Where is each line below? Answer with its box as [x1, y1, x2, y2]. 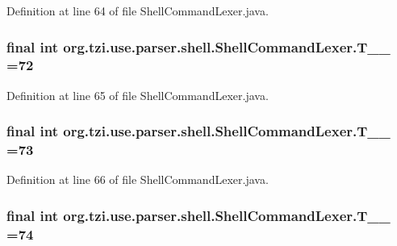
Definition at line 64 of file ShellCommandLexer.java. [6, 2, 269, 19]
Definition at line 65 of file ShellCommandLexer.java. [6, 86, 269, 103]
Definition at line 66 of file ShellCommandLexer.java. [6, 171, 269, 188]
